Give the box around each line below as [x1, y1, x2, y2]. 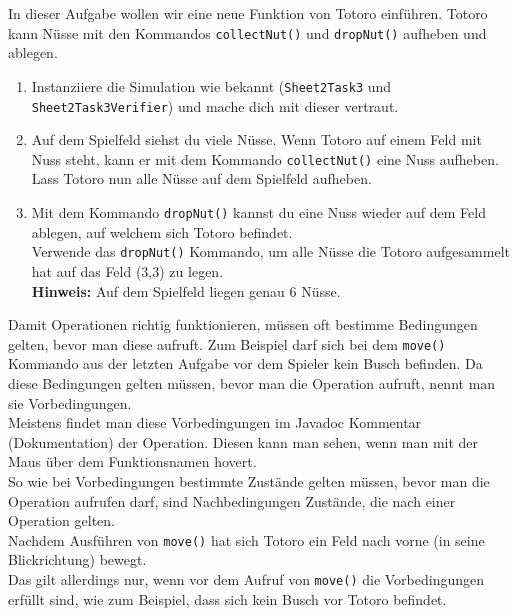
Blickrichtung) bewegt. [8, 549, 147, 570]
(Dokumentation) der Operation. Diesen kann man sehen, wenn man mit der [8, 431, 479, 452]
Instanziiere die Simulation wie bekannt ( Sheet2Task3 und [31, 75, 392, 96]
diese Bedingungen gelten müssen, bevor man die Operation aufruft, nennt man [8, 372, 496, 393]
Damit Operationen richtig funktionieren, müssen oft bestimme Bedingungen [8, 314, 478, 335]
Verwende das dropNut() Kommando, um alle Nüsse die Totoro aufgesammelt [31, 241, 510, 262]
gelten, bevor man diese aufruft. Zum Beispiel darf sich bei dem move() [8, 333, 446, 354]
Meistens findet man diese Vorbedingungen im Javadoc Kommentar [8, 412, 422, 433]
